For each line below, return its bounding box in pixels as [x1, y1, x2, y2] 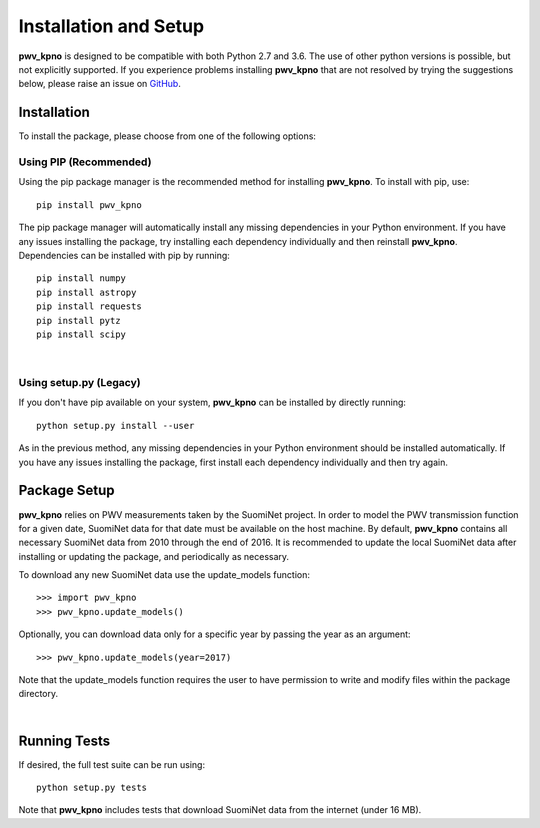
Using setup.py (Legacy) [18, 376, 141, 390]
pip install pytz [36, 315, 121, 326]
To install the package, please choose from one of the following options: [18, 130, 317, 142]
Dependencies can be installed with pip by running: [18, 249, 230, 261]
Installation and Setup [18, 15, 205, 37]
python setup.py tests [36, 782, 148, 794]
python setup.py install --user [36, 420, 195, 431]
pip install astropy [36, 286, 137, 298]
